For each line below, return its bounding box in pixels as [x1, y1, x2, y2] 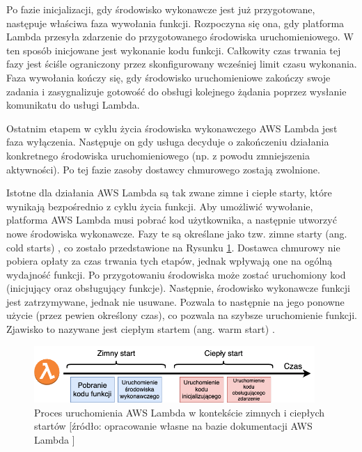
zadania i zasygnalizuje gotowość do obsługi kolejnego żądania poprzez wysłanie [6, 84, 347, 98]
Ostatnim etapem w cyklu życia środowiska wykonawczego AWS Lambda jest [6, 120, 338, 135]
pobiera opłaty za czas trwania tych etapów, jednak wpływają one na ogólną [6, 254, 333, 268]
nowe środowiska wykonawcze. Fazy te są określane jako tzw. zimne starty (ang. [6, 226, 347, 240]
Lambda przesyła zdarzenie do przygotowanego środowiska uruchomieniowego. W [6, 29, 354, 44]
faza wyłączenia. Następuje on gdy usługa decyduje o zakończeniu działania [6, 134, 329, 149]
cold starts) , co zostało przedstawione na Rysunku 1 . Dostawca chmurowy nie [6, 240, 340, 254]
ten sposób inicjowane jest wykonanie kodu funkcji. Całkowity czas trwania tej [6, 42, 341, 57]
